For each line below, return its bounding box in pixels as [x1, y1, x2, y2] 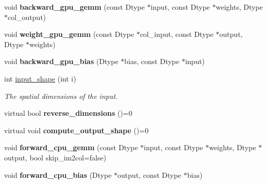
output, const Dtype [117, 169, 181, 180]
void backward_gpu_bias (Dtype [4, 56, 119, 67]
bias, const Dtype [124, 56, 179, 67]
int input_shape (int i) [4, 73, 77, 84]
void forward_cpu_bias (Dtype [4, 169, 112, 180]
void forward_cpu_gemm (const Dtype [4, 142, 138, 153]
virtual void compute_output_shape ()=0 [4, 125, 149, 135]
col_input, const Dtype [140, 29, 214, 39]
